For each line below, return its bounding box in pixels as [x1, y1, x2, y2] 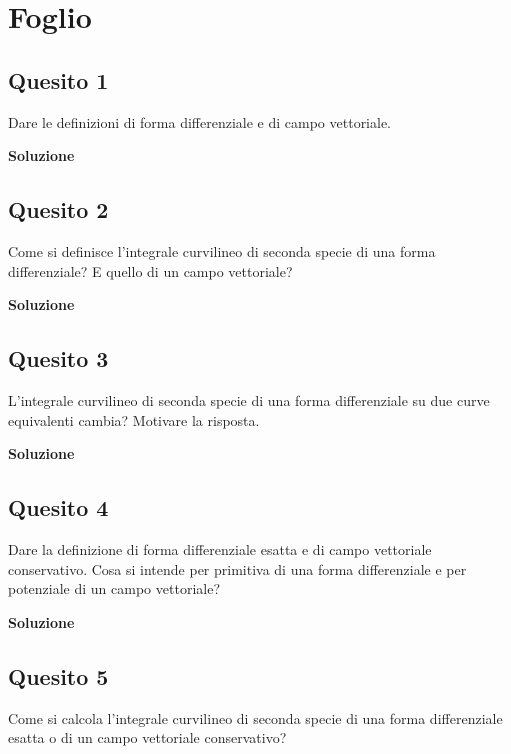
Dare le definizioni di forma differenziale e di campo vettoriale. [8, 111, 392, 132]
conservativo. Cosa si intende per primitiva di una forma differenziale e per [8, 558, 467, 579]
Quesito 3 [8, 343, 109, 374]
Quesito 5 [8, 660, 109, 691]
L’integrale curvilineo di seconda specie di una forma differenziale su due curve [8, 389, 490, 410]
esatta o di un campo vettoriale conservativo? [8, 727, 287, 748]
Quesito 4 [8, 492, 109, 523]
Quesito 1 [8, 64, 109, 95]
